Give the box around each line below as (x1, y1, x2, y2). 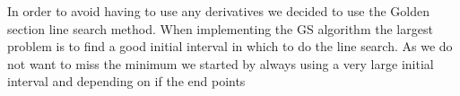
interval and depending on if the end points (7, 72, 246, 91)
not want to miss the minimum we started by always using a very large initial (7, 54, 434, 73)
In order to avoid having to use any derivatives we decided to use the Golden (7, 2, 430, 20)
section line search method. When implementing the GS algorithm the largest (7, 19, 433, 38)
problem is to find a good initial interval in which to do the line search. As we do (7, 37, 453, 56)
